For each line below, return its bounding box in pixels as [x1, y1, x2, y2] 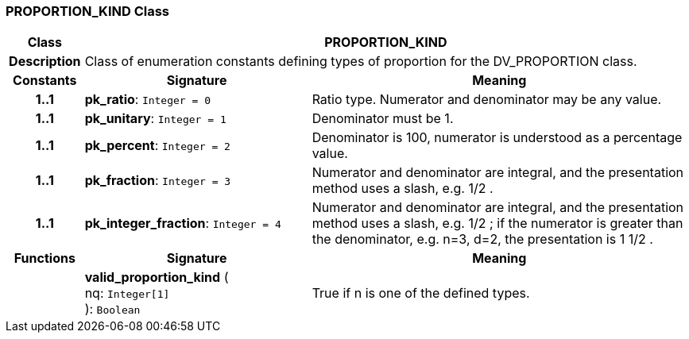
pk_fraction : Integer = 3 [84, 172, 231, 189]
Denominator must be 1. [312, 110, 454, 127]
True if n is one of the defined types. [312, 285, 530, 302]
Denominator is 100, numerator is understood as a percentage [312, 129, 683, 146]
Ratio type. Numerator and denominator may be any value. [312, 91, 662, 108]
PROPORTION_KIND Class [6, 3, 169, 19]
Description [9, 53, 81, 70]
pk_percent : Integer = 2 [84, 137, 230, 154]
